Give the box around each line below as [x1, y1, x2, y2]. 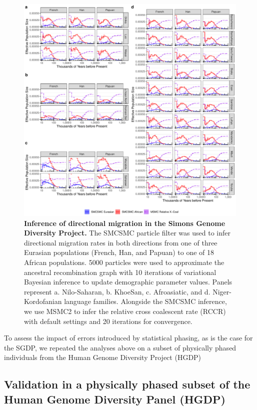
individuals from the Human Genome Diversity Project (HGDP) [4, 352, 201, 362]
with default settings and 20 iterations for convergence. [24, 315, 192, 326]
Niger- [212, 286, 231, 296]
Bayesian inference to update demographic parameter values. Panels [24, 276, 232, 287]
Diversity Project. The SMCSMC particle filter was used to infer [24, 227, 230, 238]
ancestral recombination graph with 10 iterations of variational [24, 266, 216, 277]
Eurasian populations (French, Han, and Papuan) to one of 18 [24, 247, 214, 257]
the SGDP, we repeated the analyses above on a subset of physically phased [4, 342, 236, 352]
